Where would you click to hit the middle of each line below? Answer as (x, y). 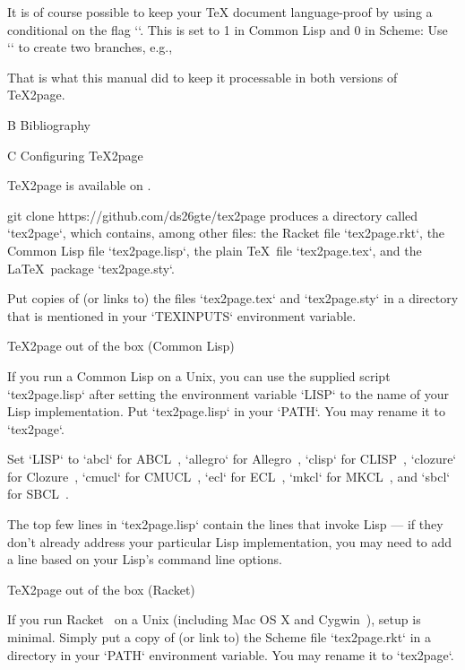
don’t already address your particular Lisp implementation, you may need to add (230, 541)
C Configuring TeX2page (75, 155)
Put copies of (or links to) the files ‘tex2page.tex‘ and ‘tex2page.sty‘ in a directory (233, 298)
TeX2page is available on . (79, 185)
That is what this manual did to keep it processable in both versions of (202, 77)
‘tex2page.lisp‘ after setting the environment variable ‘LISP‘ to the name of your (228, 393)
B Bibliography (49, 124)
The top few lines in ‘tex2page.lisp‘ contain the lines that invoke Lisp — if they (225, 524)
